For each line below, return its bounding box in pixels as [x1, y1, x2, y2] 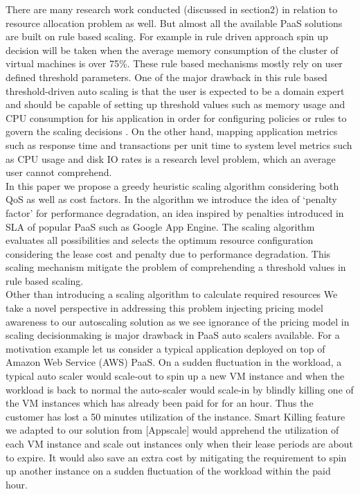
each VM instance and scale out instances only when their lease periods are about [6, 436, 353, 450]
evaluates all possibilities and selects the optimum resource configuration [6, 233, 314, 247]
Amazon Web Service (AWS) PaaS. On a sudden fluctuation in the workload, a [6, 355, 342, 369]
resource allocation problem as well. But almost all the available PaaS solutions [6, 15, 343, 30]
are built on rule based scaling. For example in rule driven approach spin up [6, 29, 328, 44]
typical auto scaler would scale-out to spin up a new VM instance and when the [6, 369, 345, 383]
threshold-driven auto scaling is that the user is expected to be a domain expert [6, 83, 345, 98]
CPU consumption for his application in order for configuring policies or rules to [6, 110, 347, 125]
